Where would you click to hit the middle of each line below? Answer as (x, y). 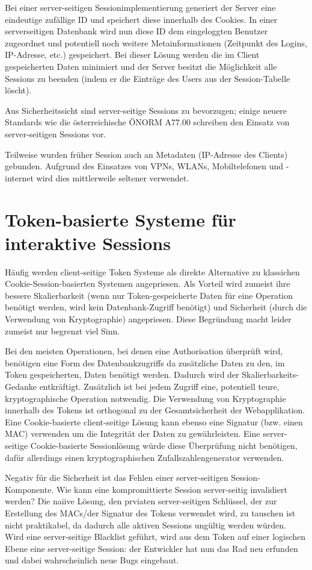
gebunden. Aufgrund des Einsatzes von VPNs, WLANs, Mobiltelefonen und (144, 166)
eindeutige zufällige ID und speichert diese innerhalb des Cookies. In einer (141, 19)
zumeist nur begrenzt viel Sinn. (63, 330)
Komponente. (29, 489)
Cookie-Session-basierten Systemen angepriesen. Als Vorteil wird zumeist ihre (148, 283)
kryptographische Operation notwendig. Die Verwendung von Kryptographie (145, 398)
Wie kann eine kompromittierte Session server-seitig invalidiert (172, 489)
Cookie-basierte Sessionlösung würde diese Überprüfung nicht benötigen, (164, 445)
